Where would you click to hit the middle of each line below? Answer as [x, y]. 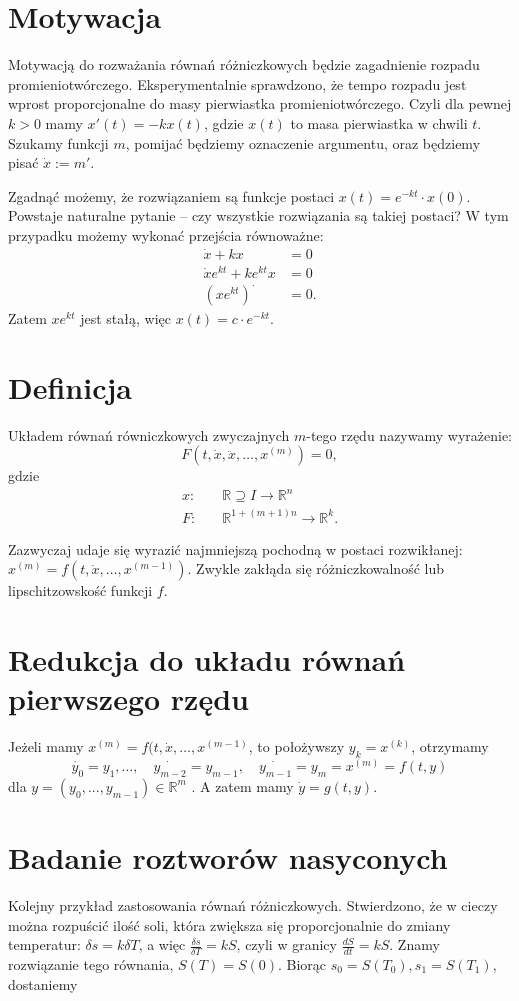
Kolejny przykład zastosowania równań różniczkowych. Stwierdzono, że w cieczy [253, 905]
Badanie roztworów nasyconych [228, 857]
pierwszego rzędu [128, 698]
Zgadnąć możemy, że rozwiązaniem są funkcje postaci [171, 195]
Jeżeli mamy [46, 746]
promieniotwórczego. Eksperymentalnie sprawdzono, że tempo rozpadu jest [237, 83]
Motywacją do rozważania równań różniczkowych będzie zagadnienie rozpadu [244, 64]
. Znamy [414, 944]
